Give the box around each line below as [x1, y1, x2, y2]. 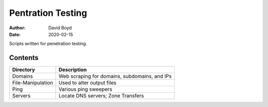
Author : [9, 25, 26, 31]
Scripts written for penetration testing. [9, 41, 87, 47]
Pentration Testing [9, 7, 87, 18]
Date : [9, 31, 21, 37]
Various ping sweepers [59, 86, 113, 93]
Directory [12, 66, 35, 73]
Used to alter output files [59, 79, 117, 86]
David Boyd [48, 25, 72, 31]
